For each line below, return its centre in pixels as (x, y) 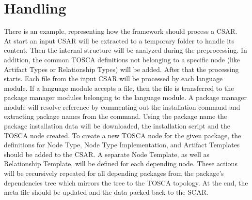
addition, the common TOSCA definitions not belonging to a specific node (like (122, 59)
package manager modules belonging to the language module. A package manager (126, 97)
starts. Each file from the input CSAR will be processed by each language (113, 79)
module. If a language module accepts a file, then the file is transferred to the (119, 88)
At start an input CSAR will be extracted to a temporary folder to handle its (119, 40)
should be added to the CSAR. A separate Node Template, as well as (107, 154)
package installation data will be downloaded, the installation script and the (117, 126)
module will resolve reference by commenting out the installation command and (122, 107)
